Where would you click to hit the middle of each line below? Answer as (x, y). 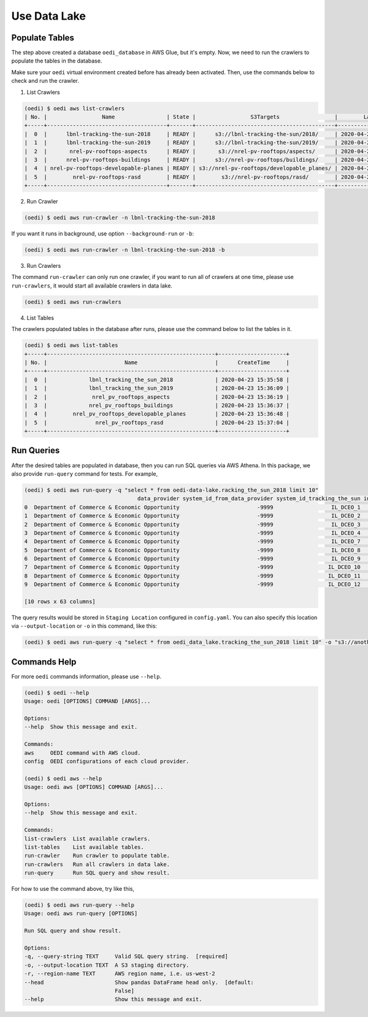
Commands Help (44, 662)
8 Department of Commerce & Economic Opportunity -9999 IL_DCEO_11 (193, 576)
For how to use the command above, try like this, (73, 889)
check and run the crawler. (45, 81)
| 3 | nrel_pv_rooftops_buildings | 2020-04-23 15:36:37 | (157, 405)
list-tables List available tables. (84, 847)
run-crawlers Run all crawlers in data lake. (97, 864)
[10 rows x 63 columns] (60, 602)
